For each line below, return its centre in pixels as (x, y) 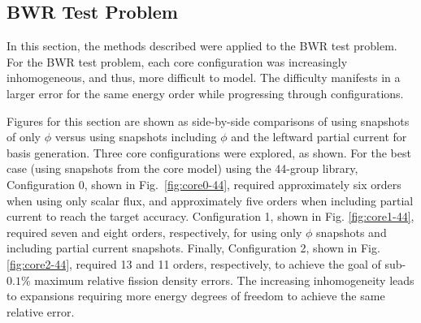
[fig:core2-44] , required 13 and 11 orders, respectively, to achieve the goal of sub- (206, 263)
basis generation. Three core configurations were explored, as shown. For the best (209, 152)
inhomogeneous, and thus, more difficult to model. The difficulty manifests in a (204, 78)
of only (24, 137)
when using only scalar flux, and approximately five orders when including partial (210, 200)
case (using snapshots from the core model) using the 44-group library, (182, 168)
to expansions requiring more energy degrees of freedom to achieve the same (196, 296)
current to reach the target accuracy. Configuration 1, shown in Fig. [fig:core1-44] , (210, 216)
